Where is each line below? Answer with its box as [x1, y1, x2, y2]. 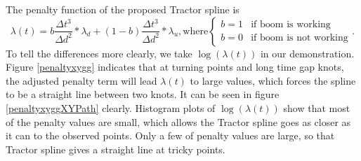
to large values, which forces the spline [190, 73, 356, 87]
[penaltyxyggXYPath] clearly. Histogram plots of [6, 100, 216, 115]
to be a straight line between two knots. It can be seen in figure [6, 87, 280, 101]
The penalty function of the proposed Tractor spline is [6, 2, 239, 16]
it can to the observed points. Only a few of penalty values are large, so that [6, 128, 335, 143]
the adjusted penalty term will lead [6, 73, 157, 87]
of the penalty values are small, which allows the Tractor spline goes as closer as [6, 114, 351, 129]
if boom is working [251, 20, 331, 30]
